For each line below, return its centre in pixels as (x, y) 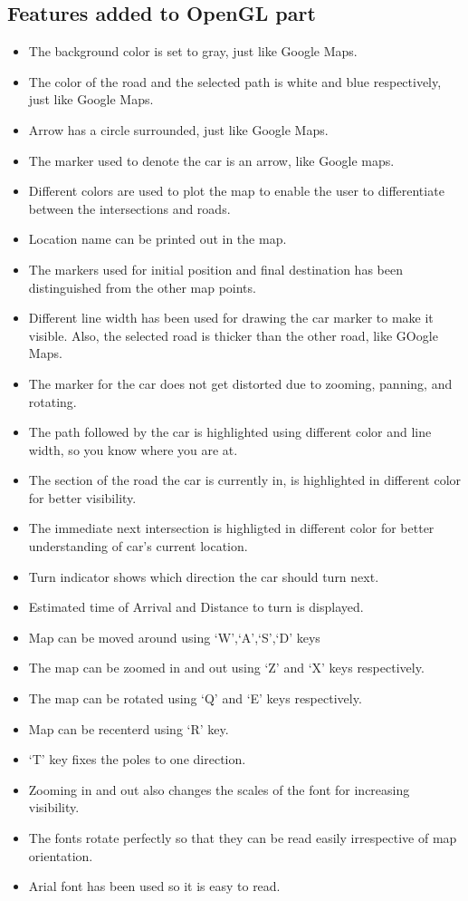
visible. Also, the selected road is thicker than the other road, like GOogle (233, 335)
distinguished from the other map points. (142, 287)
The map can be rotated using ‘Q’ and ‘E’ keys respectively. (195, 698)
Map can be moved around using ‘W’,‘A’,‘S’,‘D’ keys (174, 637)
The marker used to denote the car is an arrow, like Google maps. (211, 160)
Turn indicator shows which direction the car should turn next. (204, 576)
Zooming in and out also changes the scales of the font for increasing (219, 789)
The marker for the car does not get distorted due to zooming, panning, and (240, 383)
